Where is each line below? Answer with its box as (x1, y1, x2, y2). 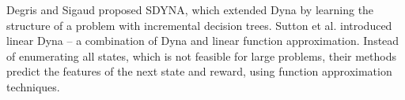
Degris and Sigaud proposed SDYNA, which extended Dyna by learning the (6, 2, 374, 17)
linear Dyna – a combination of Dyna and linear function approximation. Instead (6, 32, 399, 49)
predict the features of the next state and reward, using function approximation (6, 63, 392, 80)
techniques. (6, 78, 60, 94)
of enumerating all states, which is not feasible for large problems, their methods (6, 47, 396, 64)
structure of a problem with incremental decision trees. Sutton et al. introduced (6, 17, 392, 33)
